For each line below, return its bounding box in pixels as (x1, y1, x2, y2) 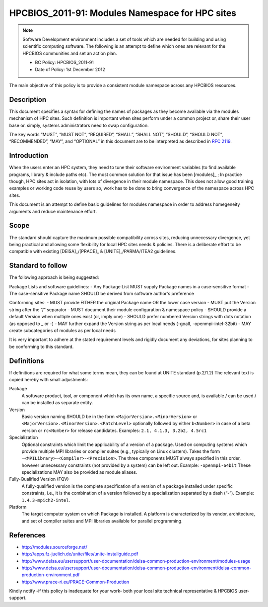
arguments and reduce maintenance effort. (9, 208, 97, 214)
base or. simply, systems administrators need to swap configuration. (9, 122, 149, 128)
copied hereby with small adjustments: (9, 377, 88, 383)
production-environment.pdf (21, 572, 80, 578)
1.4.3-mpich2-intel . (21, 497, 70, 503)
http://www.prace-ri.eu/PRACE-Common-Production (21, 579, 129, 585)
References (9, 531, 46, 539)
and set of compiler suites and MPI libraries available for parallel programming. (21, 518, 183, 524)
